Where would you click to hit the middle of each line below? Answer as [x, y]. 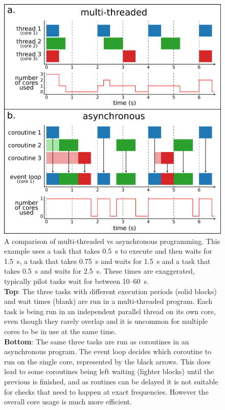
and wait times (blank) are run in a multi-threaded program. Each [108, 301]
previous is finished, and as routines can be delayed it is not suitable [111, 381]
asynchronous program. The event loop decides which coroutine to [108, 351]
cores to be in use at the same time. [60, 331]
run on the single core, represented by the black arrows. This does [107, 361]
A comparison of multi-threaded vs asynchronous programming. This [112, 241]
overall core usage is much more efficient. [68, 402]
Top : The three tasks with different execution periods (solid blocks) [110, 291]
